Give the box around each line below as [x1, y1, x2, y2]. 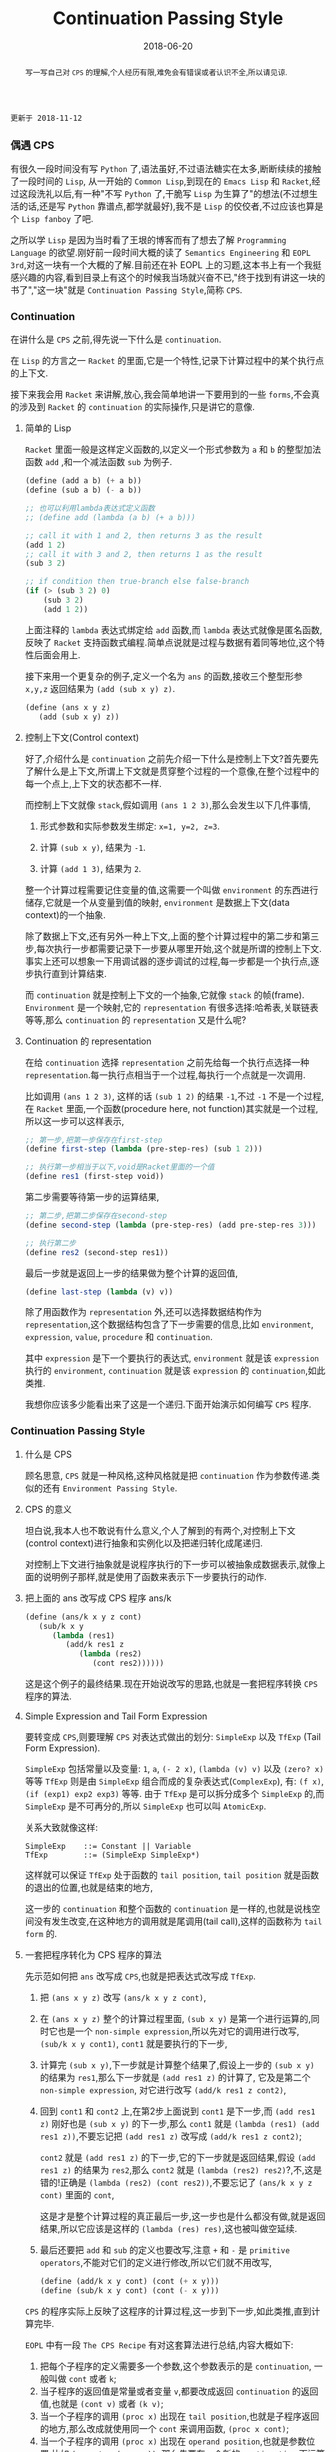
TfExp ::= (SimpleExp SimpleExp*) [24, 1850, 200, 1860]
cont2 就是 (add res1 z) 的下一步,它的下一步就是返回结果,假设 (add [39, 2152, 316, 2163]
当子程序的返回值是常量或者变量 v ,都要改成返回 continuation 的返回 [39, 2385, 319, 2397]
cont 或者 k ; [68, 2372, 117, 2384]
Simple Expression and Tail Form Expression [24, 1710, 208, 1722]
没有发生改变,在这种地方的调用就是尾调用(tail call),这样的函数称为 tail [33, 1915, 323, 1927]
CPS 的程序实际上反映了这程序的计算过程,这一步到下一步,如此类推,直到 [24, 2305, 312, 2317]
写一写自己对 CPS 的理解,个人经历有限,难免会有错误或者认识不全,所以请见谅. [24, 67, 288, 77]
